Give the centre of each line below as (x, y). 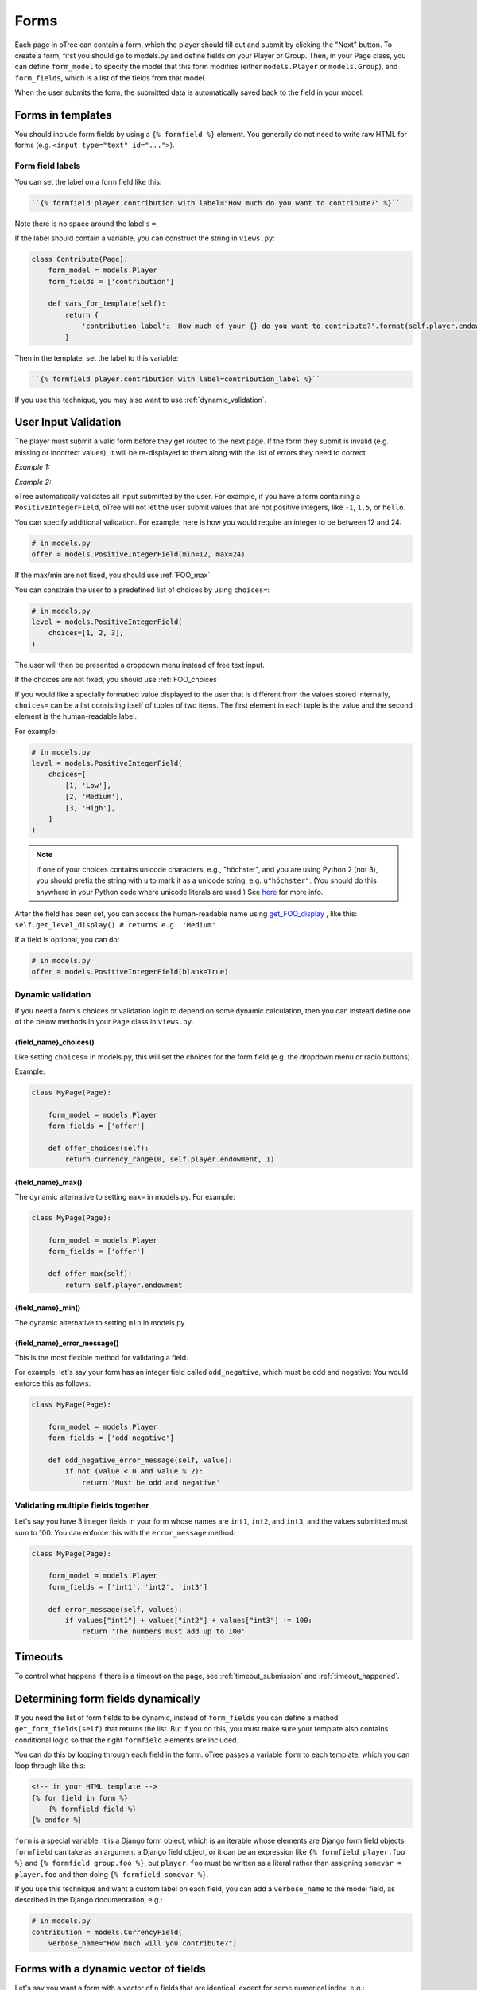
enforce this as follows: (53, 1383)
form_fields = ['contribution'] (111, 281)
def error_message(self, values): (115, 1609)
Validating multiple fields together (82, 1505)
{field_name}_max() (48, 1182)
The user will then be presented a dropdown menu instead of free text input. (140, 665)
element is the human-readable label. (76, 716)
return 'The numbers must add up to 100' (163, 1631)
